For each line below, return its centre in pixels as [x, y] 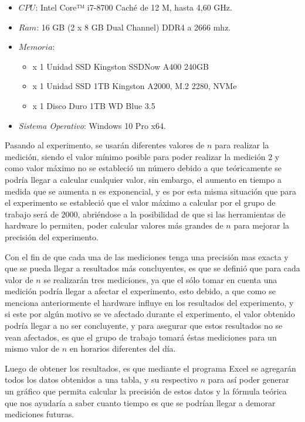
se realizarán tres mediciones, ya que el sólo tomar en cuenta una [160, 279]
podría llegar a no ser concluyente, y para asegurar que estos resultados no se [144, 326]
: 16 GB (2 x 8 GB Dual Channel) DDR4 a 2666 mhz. [134, 27]
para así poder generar [248, 380]
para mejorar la [262, 225]
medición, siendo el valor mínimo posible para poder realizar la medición [135, 156]
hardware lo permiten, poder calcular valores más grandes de [114, 225]
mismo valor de [32, 348]
